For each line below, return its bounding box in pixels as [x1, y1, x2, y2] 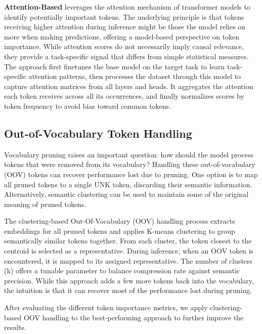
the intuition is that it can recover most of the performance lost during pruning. [4, 285, 252, 296]
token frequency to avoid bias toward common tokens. [4, 100, 171, 111]
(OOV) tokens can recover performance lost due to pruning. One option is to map [4, 169, 258, 179]
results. [4, 322, 26, 332]
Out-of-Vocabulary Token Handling [4, 125, 192, 141]
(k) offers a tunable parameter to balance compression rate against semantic [4, 265, 240, 276]
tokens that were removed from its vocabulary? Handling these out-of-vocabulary [4, 159, 255, 170]
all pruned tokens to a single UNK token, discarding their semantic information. [4, 179, 252, 189]
